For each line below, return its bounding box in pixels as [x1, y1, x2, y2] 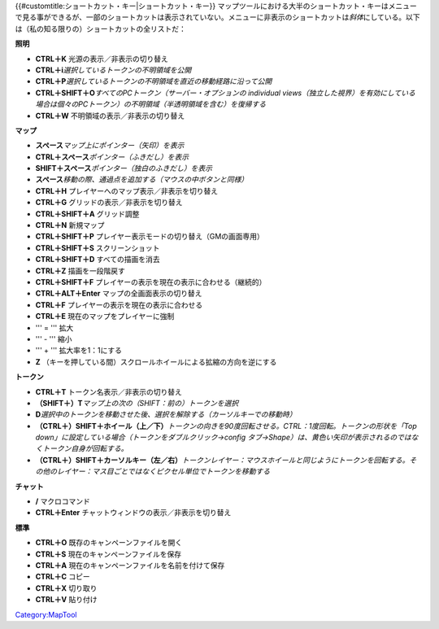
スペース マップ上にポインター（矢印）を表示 [35, 141, 185, 151]
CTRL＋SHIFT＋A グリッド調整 [35, 208, 140, 219]
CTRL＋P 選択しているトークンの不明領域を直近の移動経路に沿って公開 [35, 76, 272, 86]
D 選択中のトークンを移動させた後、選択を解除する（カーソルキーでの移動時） [35, 409, 297, 419]
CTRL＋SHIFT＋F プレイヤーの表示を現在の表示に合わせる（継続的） [35, 277, 267, 286]
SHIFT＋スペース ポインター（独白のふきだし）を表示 [35, 164, 213, 173]
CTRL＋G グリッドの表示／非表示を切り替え [35, 198, 183, 207]
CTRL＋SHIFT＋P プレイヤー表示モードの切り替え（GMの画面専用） [35, 232, 264, 242]
